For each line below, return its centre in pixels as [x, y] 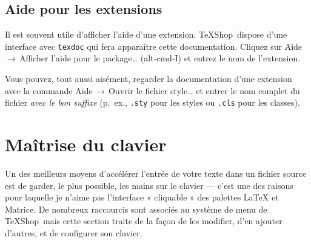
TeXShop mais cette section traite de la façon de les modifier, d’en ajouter [144, 221]
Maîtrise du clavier [86, 144]
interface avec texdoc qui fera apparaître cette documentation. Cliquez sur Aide [154, 46]
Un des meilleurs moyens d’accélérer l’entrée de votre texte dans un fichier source [156, 173]
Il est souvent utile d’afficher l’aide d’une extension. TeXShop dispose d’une [146, 34]
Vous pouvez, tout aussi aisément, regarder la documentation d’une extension [149, 79]
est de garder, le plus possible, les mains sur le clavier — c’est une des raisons [149, 185]
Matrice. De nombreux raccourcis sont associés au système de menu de [136, 209]
